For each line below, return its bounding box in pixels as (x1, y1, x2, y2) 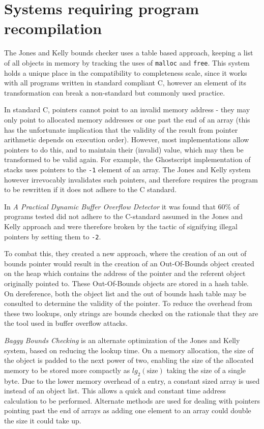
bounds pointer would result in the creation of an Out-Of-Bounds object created (4, 258, 254, 268)
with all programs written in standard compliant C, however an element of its (4, 77, 247, 88)
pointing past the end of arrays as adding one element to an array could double (4, 405, 251, 416)
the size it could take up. (4, 415, 81, 425)
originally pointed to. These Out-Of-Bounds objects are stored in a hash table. (4, 278, 249, 288)
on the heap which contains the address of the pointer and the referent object (4, 268, 246, 279)
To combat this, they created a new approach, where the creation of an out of (4, 248, 247, 259)
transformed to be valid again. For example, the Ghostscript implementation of (4, 154, 251, 165)
